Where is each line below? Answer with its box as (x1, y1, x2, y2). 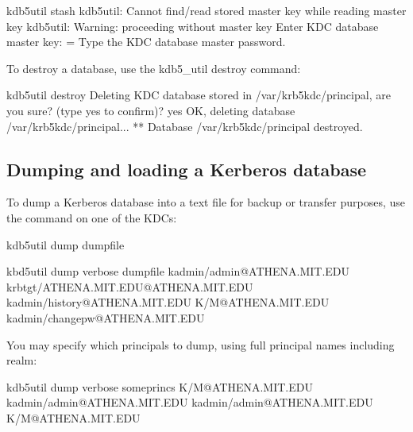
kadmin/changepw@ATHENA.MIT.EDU (6, 309, 205, 326)
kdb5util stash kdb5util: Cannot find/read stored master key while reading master (6, 2, 407, 18)
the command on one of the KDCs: (6, 209, 177, 226)
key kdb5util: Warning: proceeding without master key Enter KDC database (6, 17, 379, 34)
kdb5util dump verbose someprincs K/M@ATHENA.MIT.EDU (6, 378, 313, 395)
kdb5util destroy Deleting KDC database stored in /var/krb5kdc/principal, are (6, 87, 391, 103)
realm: (6, 352, 37, 368)
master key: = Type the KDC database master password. (6, 33, 286, 50)
